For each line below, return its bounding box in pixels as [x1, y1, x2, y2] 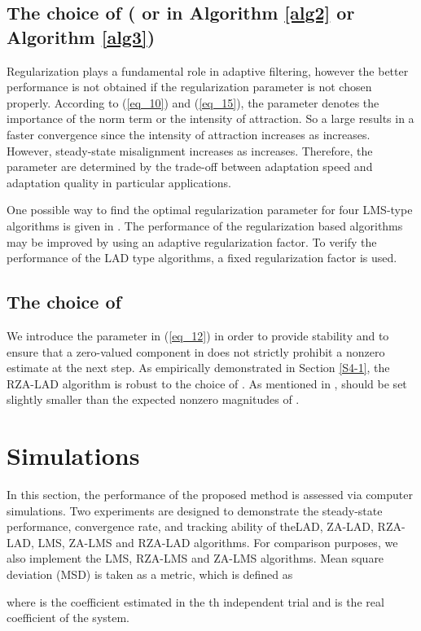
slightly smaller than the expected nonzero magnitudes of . [7, 391, 300, 408]
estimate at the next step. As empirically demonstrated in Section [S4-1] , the [7, 359, 390, 376]
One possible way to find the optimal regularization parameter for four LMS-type [7, 201, 413, 218]
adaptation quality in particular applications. [7, 173, 231, 191]
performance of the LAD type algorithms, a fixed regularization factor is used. [7, 249, 397, 266]
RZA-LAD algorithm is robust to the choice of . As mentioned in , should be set [7, 375, 407, 392]
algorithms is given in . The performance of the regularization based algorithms [7, 217, 403, 234]
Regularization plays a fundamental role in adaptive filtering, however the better [7, 62, 409, 79]
